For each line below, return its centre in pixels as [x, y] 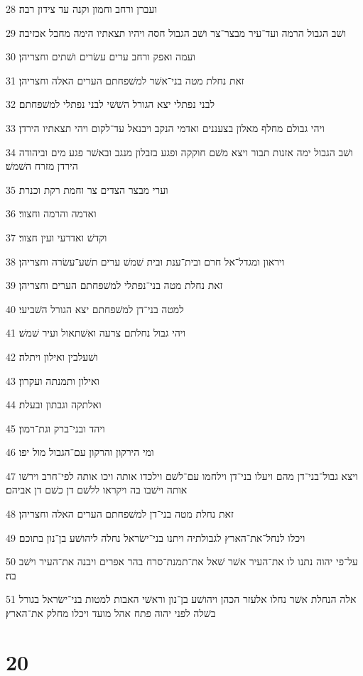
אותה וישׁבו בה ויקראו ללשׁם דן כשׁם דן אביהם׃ [97, 490]
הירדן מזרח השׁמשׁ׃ [42, 166]
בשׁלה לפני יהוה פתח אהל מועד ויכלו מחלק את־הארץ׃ [111, 613]
